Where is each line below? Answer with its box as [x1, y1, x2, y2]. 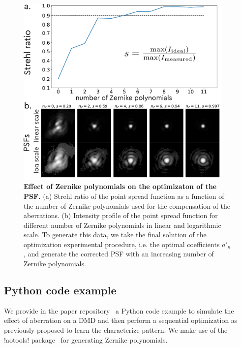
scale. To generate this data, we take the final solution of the [24, 229, 207, 240]
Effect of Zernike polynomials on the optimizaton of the [24, 181, 217, 191]
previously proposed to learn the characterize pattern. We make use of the [4, 325, 228, 335]
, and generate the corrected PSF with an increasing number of [24, 249, 214, 259]
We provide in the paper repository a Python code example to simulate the [4, 305, 234, 316]
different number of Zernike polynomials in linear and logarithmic [24, 220, 221, 230]
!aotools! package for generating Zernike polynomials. [4, 334, 168, 345]
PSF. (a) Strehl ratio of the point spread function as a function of [24, 190, 224, 201]
